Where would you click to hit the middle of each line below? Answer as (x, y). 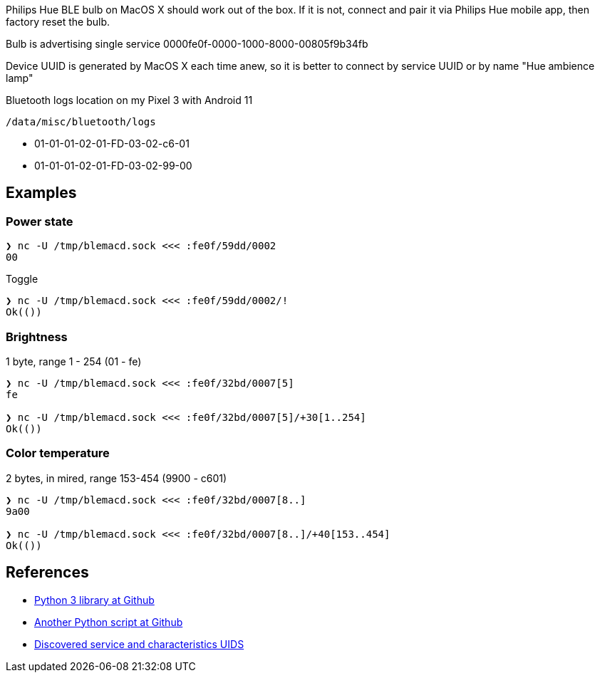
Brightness (37, 337)
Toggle (22, 279)
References (47, 573)
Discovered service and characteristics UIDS (139, 644)
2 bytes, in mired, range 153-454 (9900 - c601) (117, 478)
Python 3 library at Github (94, 600)
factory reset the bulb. (58, 22)
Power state (40, 221)
